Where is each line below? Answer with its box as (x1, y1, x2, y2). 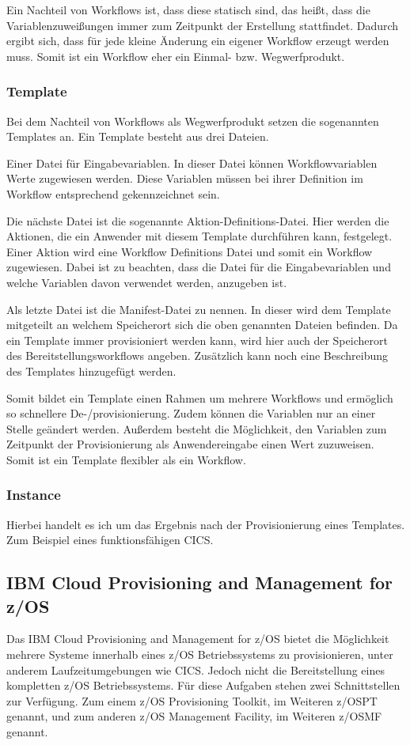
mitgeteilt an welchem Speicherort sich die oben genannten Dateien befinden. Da (6, 316, 398, 333)
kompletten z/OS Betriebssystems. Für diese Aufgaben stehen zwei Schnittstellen (6, 677, 401, 694)
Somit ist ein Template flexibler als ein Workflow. (6, 451, 246, 467)
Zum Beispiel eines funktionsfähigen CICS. (6, 531, 214, 548)
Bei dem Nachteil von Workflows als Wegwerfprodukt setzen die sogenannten (6, 112, 379, 129)
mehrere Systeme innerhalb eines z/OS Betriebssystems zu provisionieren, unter (6, 646, 393, 663)
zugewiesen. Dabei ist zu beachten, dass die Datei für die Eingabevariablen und (6, 259, 391, 275)
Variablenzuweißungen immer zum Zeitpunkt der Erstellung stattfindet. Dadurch (6, 17, 399, 33)
